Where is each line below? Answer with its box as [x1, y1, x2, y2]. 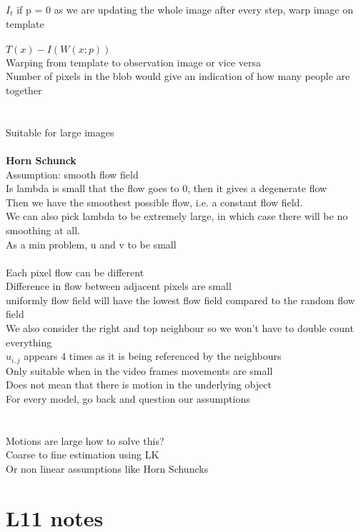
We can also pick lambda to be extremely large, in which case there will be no [6, 209, 348, 224]
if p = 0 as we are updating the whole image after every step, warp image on [16, 2, 353, 16]
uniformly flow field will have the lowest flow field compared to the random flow [6, 292, 355, 307]
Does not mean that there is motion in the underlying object [6, 377, 272, 392]
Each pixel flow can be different [6, 264, 144, 279]
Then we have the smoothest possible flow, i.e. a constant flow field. [6, 194, 303, 209]
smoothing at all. [6, 222, 80, 237]
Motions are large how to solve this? [6, 433, 164, 448]
